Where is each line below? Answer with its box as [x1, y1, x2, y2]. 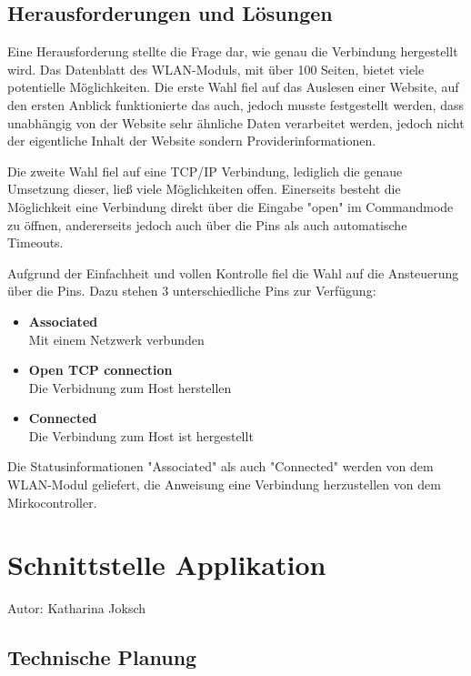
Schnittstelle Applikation [7, 546, 326, 583]
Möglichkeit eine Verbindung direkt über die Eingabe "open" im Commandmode [7, 197, 454, 216]
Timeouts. [7, 233, 64, 252]
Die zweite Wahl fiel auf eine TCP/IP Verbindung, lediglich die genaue [7, 161, 403, 180]
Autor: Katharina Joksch [7, 599, 146, 618]
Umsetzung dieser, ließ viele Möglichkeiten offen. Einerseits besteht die [7, 179, 401, 198]
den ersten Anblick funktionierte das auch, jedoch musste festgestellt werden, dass [7, 95, 464, 114]
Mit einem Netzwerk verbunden [28, 329, 205, 348]
